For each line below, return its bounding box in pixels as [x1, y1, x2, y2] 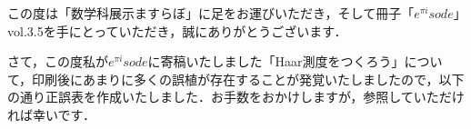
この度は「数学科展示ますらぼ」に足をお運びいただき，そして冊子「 [7, 4, 415, 22]
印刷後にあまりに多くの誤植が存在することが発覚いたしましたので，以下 [32, 69, 465, 88]
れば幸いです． [7, 104, 96, 124]
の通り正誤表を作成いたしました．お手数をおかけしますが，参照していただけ [7, 87, 465, 106]
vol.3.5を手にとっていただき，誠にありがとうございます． [7, 21, 347, 40]
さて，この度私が [7, 52, 109, 71]
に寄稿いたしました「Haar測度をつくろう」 [147, 52, 405, 71]
